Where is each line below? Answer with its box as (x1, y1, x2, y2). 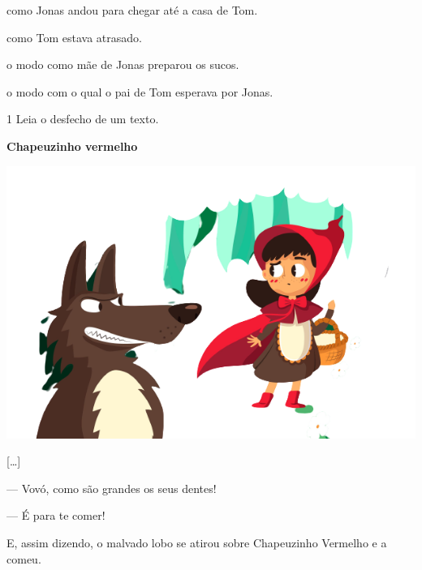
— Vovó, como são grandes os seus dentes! (6, 479, 217, 496)
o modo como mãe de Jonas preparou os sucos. (6, 56, 239, 73)
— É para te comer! (6, 507, 105, 524)
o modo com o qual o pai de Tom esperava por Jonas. (6, 83, 273, 100)
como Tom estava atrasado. (6, 28, 142, 45)
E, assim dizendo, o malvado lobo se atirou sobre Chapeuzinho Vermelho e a (6, 534, 387, 551)
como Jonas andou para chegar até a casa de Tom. (6, 2, 258, 18)
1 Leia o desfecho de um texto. (6, 110, 159, 127)
